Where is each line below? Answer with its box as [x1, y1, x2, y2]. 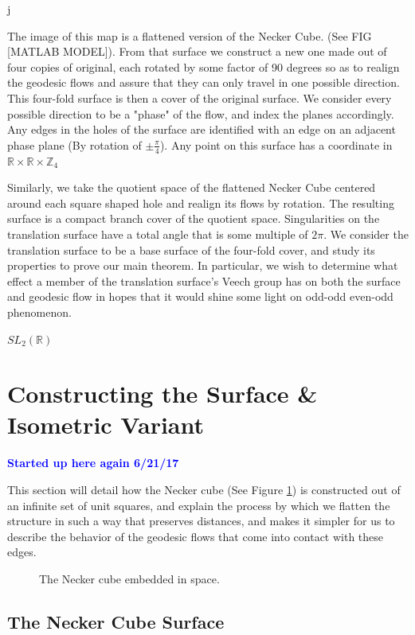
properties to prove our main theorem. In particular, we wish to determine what [7, 257, 398, 274]
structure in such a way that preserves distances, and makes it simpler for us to [7, 512, 395, 529]
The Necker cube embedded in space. [39, 570, 220, 586]
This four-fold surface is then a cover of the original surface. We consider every [7, 89, 392, 106]
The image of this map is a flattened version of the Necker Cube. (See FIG [7, 27, 372, 44]
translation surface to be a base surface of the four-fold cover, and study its [7, 241, 375, 258]
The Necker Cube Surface [7, 609, 225, 633]
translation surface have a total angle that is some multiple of [7, 225, 308, 242]
